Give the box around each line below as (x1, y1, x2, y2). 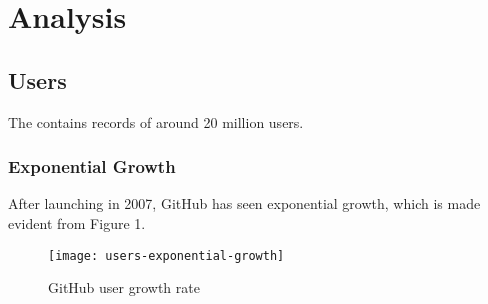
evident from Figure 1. (8, 212, 146, 233)
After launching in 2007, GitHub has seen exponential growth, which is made (8, 193, 481, 214)
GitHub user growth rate (48, 277, 200, 298)
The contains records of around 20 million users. (8, 111, 304, 132)
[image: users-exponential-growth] (48, 248, 285, 263)
